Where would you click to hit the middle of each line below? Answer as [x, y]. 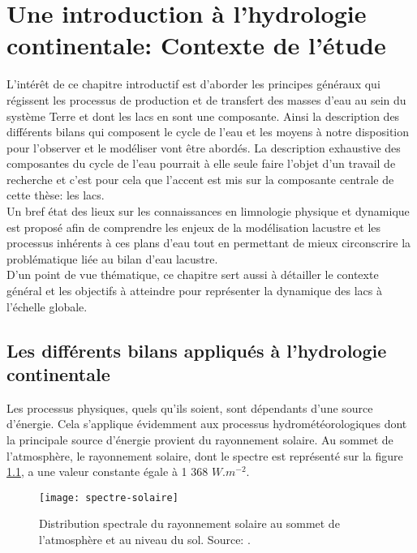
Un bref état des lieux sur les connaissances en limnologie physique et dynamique [208, 211]
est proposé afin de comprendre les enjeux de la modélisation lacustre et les [194, 227]
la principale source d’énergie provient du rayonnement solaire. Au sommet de [200, 439]
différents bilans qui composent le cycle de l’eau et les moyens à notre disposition [208, 132]
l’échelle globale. [47, 306]
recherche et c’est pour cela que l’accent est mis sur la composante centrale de [200, 179]
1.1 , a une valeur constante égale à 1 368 [107, 472]
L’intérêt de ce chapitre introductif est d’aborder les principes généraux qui [193, 84]
